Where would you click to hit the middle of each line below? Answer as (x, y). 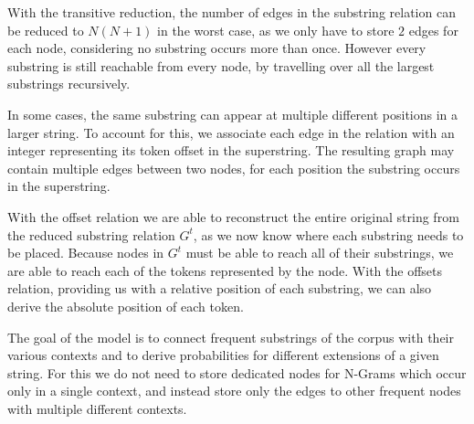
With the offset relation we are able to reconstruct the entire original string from (233, 216)
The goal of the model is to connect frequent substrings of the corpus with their (231, 337)
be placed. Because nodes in (86, 253)
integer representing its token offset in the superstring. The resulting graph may (231, 150)
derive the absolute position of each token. (126, 306)
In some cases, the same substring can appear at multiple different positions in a (233, 114)
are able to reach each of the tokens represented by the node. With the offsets (225, 270)
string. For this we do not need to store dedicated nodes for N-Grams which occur (237, 372)
